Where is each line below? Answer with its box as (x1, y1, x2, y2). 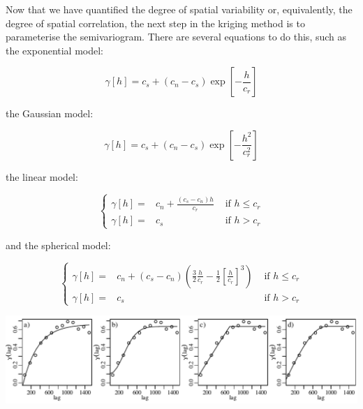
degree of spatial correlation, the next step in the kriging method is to (6, 15, 305, 30)
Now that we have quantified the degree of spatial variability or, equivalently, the (6, 2, 353, 16)
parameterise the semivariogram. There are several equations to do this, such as (6, 29, 347, 44)
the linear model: (6, 169, 78, 184)
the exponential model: (6, 43, 104, 57)
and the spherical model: (6, 237, 111, 252)
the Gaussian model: (6, 106, 94, 121)
